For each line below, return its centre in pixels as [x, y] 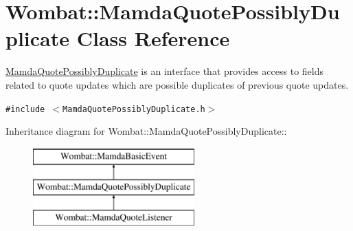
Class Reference [153, 38]
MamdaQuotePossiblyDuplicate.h [134, 109]
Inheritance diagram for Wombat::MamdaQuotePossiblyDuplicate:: [146, 131]
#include [25, 109]
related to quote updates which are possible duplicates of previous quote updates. [177, 84]
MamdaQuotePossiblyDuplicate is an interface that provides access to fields [164, 71]
